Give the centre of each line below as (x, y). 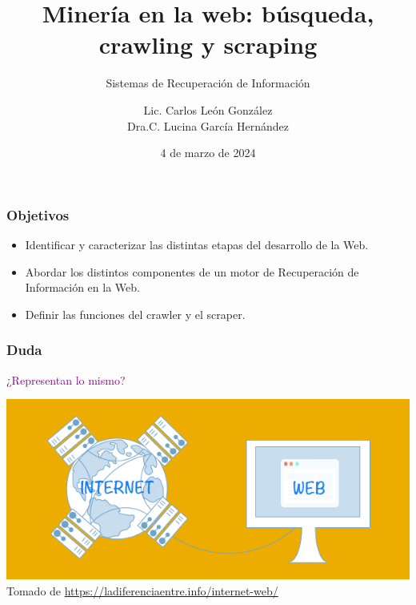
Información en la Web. (82, 287)
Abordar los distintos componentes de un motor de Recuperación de (192, 271)
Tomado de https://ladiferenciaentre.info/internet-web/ (142, 591)
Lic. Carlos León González (208, 109)
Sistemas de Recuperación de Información (208, 83)
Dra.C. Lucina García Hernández (208, 125)
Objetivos (38, 214)
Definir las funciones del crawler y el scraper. (135, 314)
